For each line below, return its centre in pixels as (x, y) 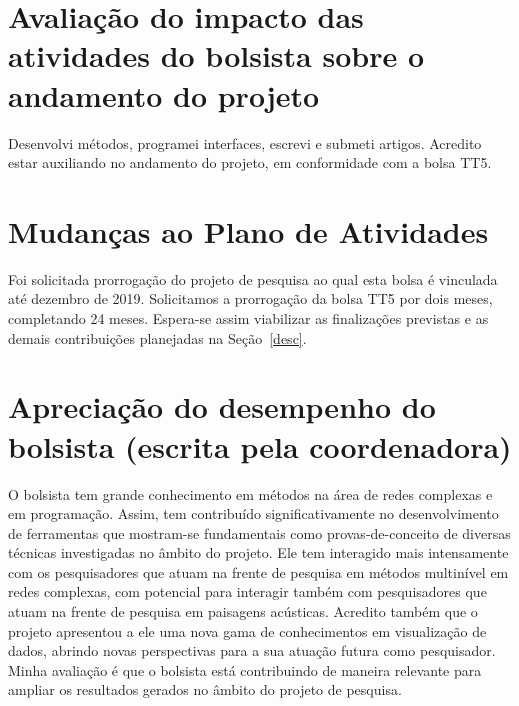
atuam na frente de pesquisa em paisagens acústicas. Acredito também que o (243, 611)
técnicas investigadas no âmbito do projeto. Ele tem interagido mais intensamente (258, 552)
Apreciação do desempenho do (222, 406)
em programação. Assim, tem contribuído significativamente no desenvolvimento (253, 513)
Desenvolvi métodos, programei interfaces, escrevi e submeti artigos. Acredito (245, 142)
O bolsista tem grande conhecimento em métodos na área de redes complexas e (250, 493)
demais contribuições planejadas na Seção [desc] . (157, 337)
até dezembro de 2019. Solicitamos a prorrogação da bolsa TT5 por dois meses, (250, 298)
